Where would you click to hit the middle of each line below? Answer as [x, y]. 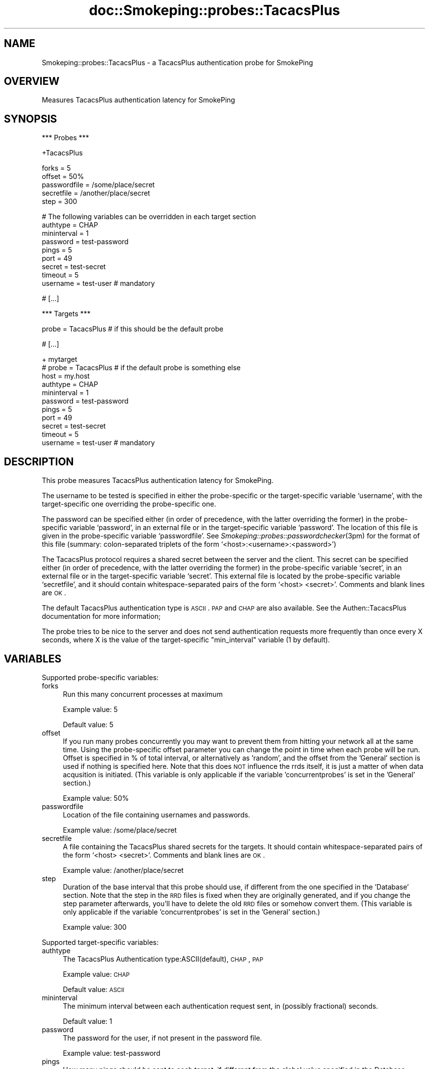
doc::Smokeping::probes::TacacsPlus [214, 10]
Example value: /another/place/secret [123, 870]
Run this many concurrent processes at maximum [143, 694]
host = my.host [66, 376]
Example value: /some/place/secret [120, 830]
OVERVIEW [32, 81]
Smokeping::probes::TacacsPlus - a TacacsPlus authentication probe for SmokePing [178, 62]
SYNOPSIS [31, 119]
